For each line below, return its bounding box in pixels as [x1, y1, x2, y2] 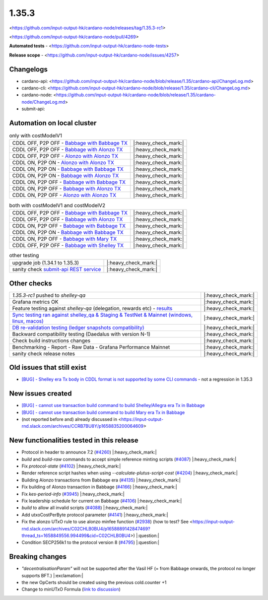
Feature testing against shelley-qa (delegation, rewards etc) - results [12, 305, 173, 312]
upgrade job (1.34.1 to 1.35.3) [12, 260, 79, 267]
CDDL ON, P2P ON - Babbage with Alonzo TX [12, 172, 119, 179]
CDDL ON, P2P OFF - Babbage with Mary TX [12, 235, 117, 242]
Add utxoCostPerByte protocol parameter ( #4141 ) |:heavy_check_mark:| [21, 512, 168, 518]
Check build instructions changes [12, 337, 91, 344]
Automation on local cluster [9, 119, 97, 127]
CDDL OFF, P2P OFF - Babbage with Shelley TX [12, 242, 124, 249]
